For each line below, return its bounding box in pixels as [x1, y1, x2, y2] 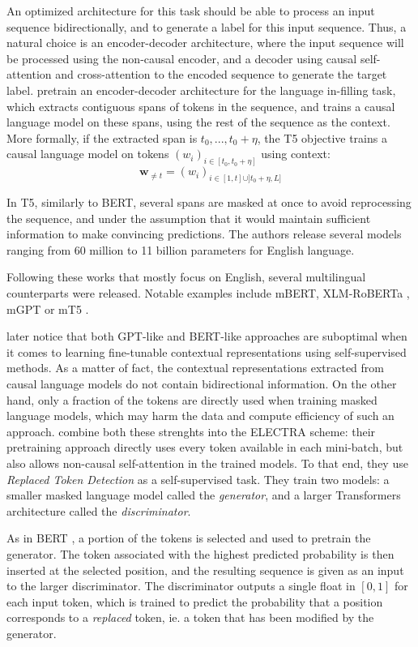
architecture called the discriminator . [6, 502, 191, 519]
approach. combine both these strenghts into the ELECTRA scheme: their [6, 422, 376, 439]
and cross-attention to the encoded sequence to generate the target [55, 66, 387, 83]
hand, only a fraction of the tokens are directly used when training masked [6, 391, 377, 408]
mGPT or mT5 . [6, 300, 89, 317]
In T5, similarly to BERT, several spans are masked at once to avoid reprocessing [6, 194, 412, 211]
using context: [261, 145, 331, 162]
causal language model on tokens [6, 145, 169, 162]
